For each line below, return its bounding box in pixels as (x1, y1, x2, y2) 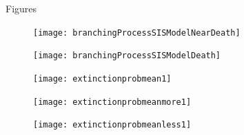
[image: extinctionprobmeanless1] (33, 120, 192, 130)
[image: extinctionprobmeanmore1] (33, 97, 192, 107)
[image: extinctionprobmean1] (33, 73, 172, 84)
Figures (6, 1, 37, 15)
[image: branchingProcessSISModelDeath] (33, 51, 221, 61)
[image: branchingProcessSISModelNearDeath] (33, 27, 241, 38)
